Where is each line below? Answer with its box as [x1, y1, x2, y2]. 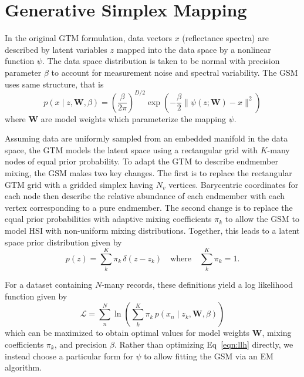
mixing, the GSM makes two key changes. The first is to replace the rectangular [5, 166, 292, 179]
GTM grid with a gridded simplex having [5, 178, 154, 190]
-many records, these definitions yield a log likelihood [102, 278, 293, 291]
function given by [5, 290, 67, 302]
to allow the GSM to [225, 213, 299, 225]
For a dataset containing [5, 278, 93, 291]
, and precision [54, 338, 107, 351]
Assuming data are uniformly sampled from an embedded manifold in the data [5, 132, 288, 144]
